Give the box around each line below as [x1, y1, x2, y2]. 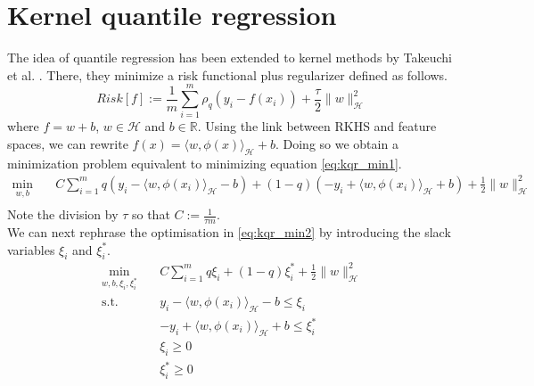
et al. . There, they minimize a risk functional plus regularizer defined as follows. [7, 65, 448, 84]
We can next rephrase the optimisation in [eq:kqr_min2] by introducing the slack [7, 223, 451, 242]
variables [7, 240, 55, 259]
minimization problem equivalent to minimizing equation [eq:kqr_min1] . [7, 153, 402, 172]
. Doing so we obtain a [275, 135, 398, 153]
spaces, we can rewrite [7, 135, 128, 153]
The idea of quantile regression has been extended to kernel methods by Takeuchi [7, 48, 452, 67]
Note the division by [7, 205, 119, 224]
